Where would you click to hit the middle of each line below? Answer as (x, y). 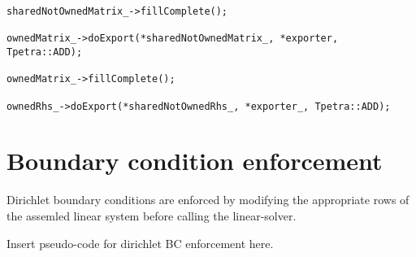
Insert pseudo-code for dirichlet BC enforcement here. (140, 243)
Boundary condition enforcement (195, 161)
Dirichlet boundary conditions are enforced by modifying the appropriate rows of (208, 200)
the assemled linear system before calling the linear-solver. (152, 215)
